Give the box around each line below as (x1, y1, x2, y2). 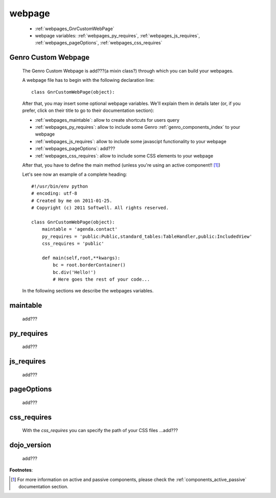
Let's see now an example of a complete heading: (22, 171, 127, 177)
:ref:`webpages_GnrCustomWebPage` (35, 26, 114, 32)
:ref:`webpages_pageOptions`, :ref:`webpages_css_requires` (35, 40, 163, 46)
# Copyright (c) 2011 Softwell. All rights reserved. (31, 205, 169, 211)
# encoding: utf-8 (31, 191, 78, 196)
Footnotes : (9, 467, 33, 473)
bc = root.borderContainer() (53, 262, 126, 268)
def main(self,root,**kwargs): (41, 255, 121, 261)
